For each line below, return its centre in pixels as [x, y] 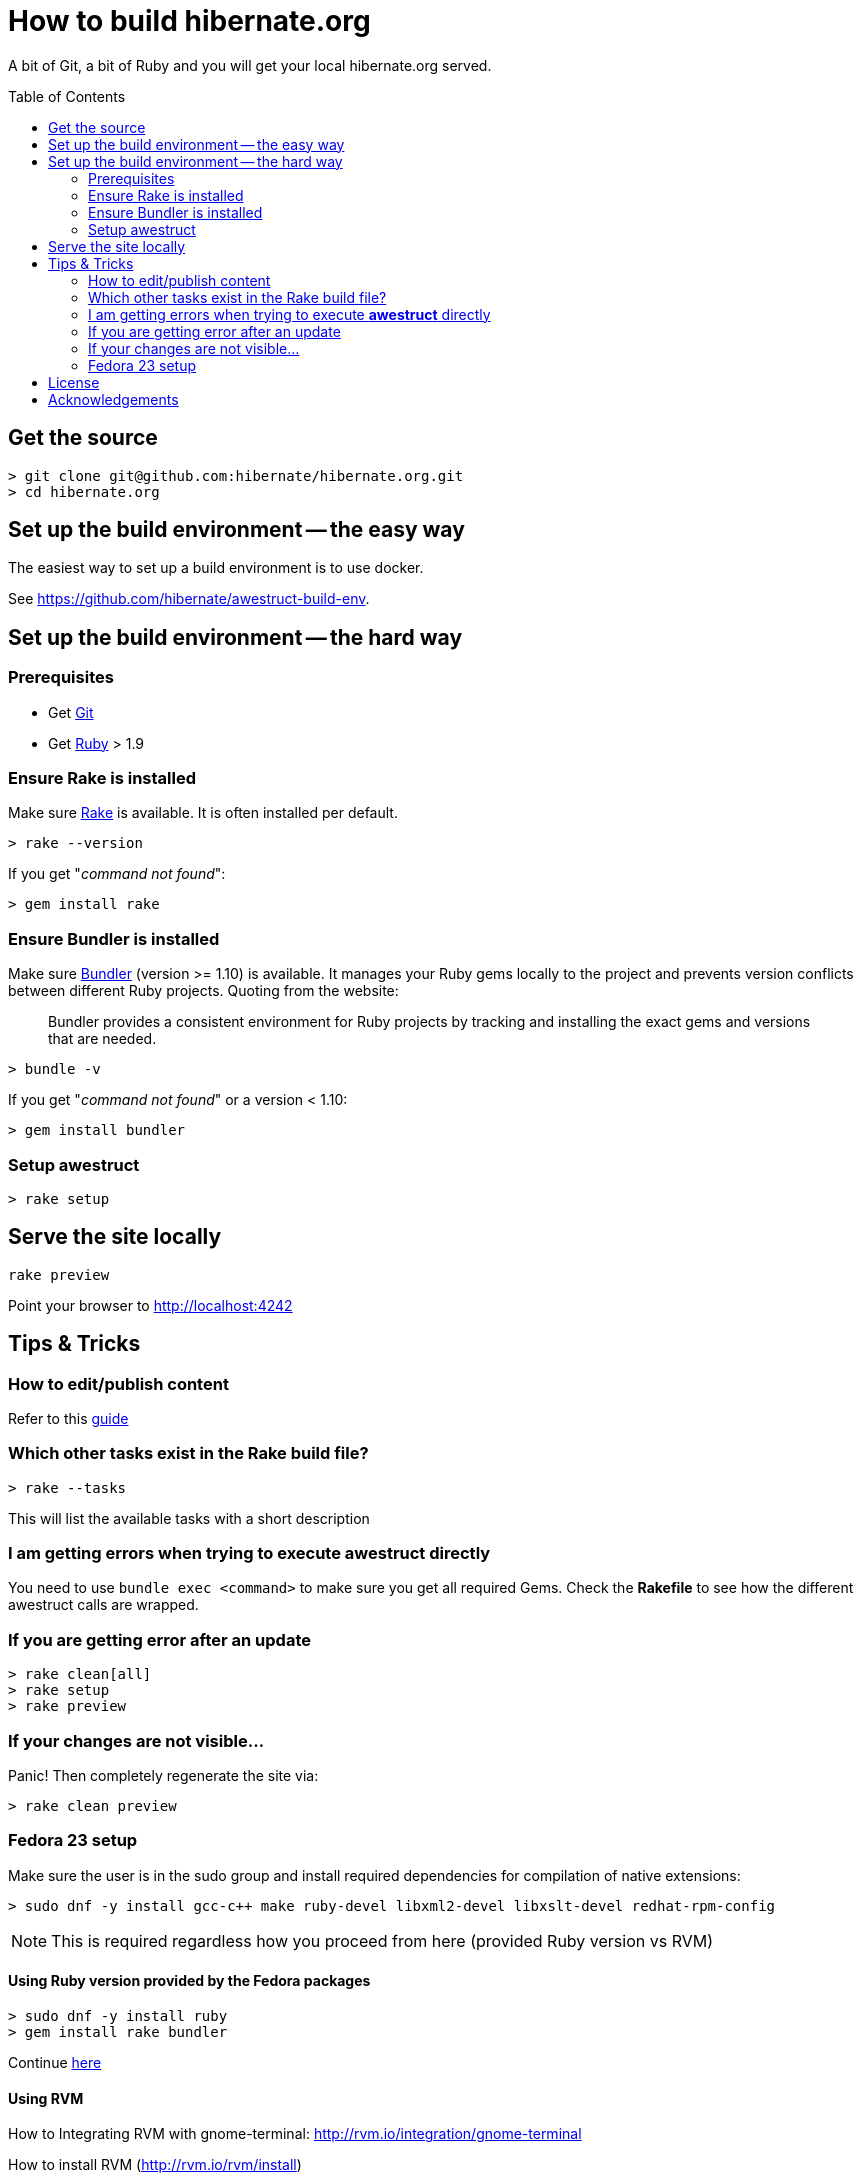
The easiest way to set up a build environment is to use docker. [216, 568]
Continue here [55, 2062]
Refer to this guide [68, 1418]
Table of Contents [67, 96]
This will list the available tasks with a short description [189, 1518]
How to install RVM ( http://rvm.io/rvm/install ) [155, 2165]
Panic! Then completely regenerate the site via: [163, 1775]
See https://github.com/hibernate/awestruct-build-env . [189, 599]
